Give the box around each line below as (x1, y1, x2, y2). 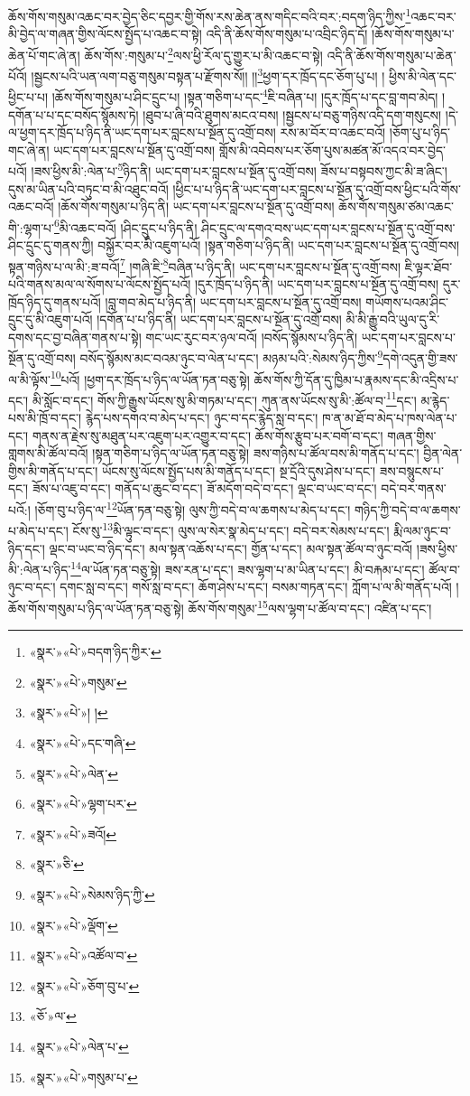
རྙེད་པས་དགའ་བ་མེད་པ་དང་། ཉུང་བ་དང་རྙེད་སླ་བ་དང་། (85, 408, 318, 427)
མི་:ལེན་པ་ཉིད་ (8, 559, 71, 578)
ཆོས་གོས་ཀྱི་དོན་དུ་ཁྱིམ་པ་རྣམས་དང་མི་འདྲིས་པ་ (253, 370, 459, 389)
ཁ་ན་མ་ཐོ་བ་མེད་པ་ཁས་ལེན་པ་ (321, 408, 457, 427)
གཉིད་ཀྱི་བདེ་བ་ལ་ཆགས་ (354, 500, 461, 519)
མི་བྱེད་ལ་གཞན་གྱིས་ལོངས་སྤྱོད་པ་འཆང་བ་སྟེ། (8, 24, 202, 43)
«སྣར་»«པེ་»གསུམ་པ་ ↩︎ (29, 1067, 138, 1086)
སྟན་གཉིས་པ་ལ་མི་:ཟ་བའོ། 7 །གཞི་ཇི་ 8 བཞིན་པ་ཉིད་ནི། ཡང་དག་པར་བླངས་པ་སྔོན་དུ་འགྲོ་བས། (8, 254, 401, 276)
